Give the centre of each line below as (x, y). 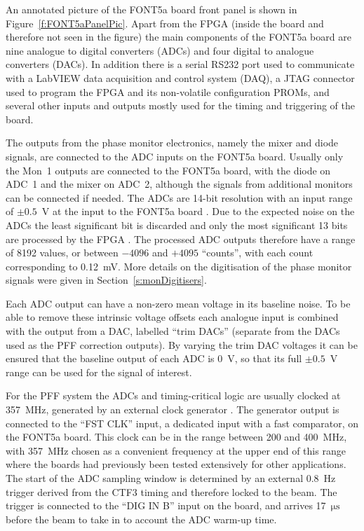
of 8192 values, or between (62, 253)
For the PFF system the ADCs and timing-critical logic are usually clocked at (173, 395)
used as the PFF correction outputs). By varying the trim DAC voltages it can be (182, 344)
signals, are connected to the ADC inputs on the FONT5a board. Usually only (175, 156)
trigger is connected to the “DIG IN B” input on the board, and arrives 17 (166, 505)
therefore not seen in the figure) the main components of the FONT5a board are (178, 37)
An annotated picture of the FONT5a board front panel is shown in (151, 9)
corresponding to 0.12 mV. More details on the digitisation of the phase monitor (179, 266)
